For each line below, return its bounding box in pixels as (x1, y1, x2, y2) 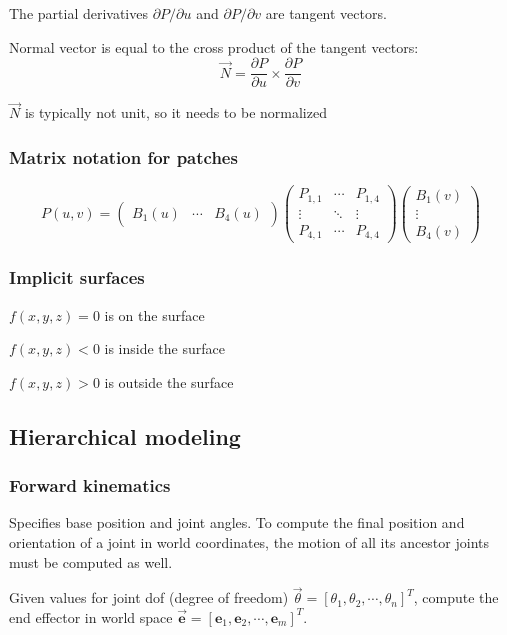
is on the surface (104, 304, 205, 325)
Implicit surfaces (9, 265, 145, 290)
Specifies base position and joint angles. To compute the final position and (9, 512, 465, 533)
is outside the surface (104, 371, 234, 392)
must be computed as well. (9, 551, 173, 572)
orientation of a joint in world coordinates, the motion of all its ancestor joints (9, 531, 489, 552)
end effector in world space (9, 606, 173, 627)
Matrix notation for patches (9, 144, 238, 169)
